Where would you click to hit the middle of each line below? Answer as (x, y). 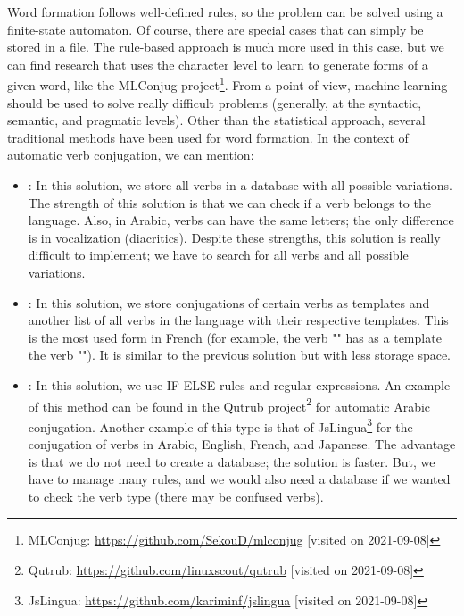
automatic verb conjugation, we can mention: (131, 155)
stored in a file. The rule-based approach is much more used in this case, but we (226, 47)
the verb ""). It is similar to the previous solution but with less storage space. (240, 355)
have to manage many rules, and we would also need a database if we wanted (239, 479)
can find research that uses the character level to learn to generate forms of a (218, 64)
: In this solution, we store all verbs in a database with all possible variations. (240, 185)
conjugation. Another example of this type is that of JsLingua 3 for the (220, 425)
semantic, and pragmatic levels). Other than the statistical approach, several (216, 120)
